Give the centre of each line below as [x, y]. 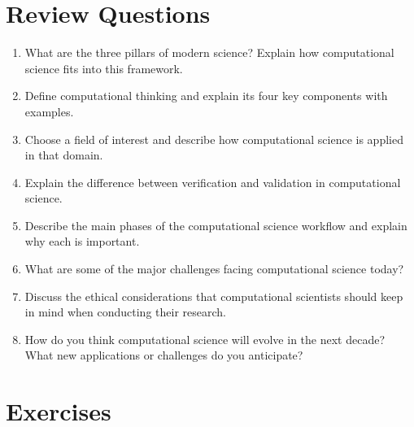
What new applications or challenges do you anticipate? [164, 355]
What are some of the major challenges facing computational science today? [214, 269]
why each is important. [82, 241]
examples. [49, 111]
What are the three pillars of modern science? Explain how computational [209, 52]
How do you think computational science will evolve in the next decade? [205, 339]
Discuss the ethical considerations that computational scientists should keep [214, 296]
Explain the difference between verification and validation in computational [213, 182]
